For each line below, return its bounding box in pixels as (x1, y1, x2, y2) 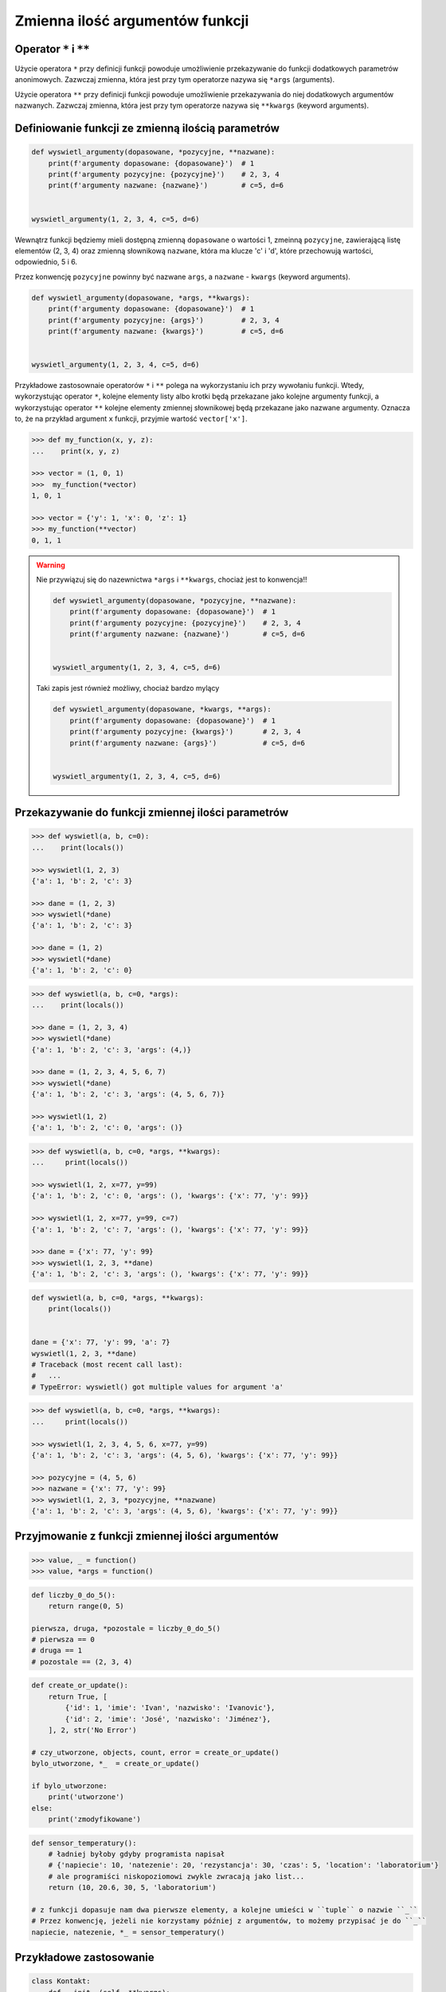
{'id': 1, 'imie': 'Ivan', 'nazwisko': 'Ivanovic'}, (65, 1704, 276, 1712)
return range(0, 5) (48, 1602, 125, 1610)
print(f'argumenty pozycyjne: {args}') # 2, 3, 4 (48, 316, 280, 324)
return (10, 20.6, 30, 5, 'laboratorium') (48, 1883, 217, 1892)
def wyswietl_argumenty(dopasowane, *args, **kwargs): (31, 293, 250, 302)
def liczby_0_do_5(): (31, 1590, 116, 1599)
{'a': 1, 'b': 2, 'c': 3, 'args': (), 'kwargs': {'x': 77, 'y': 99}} (31, 1269, 309, 1279)
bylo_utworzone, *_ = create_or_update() (31, 1759, 200, 1768)
